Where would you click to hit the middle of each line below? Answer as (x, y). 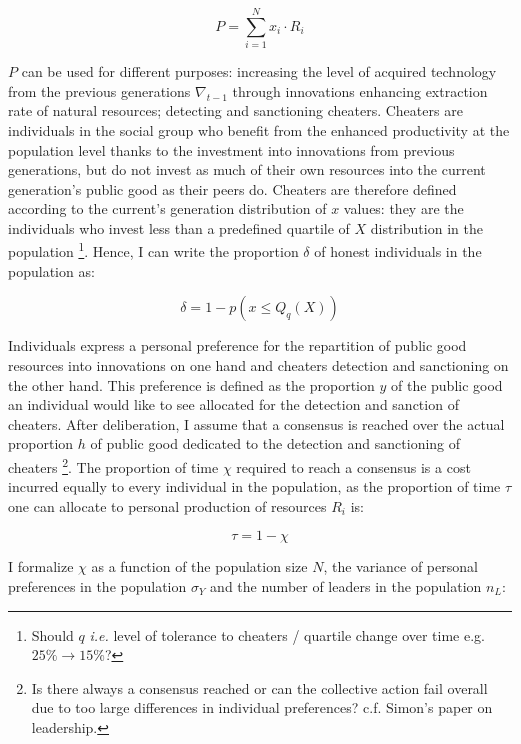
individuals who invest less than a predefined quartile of (179, 227)
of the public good (446, 384)
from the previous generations (99, 90)
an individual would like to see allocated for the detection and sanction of (233, 404)
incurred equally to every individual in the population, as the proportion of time (254, 486)
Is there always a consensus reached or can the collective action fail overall (259, 687)
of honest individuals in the (398, 251)
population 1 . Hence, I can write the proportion (153, 250)
